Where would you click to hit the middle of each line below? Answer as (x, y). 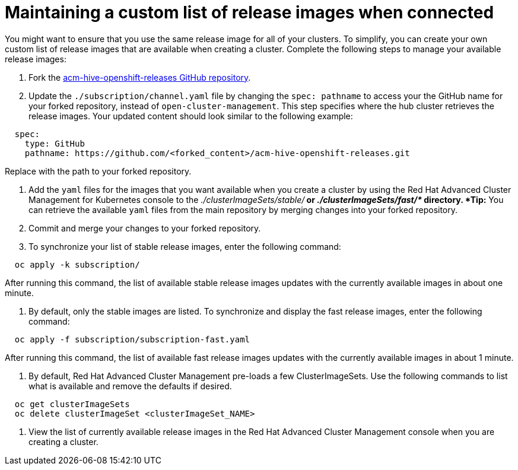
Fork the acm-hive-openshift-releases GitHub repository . (140, 77)
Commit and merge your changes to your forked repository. (145, 228)
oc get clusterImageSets (72, 404)
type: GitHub (55, 143)
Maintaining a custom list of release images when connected (250, 12)
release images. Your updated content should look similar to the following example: (191, 116)
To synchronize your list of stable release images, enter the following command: (185, 246)
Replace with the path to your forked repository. (98, 171)
